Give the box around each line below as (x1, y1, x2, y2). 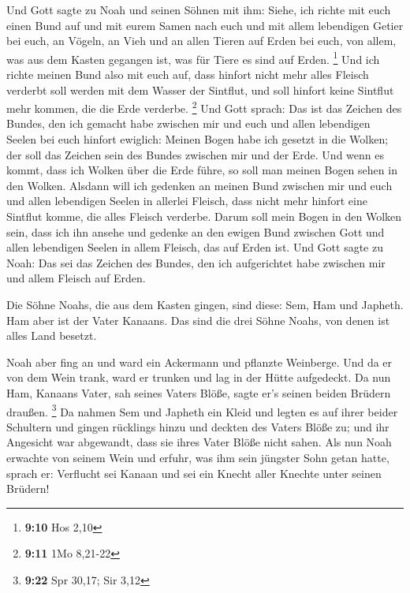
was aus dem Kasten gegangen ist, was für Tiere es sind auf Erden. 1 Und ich (6, 48, 380, 67)
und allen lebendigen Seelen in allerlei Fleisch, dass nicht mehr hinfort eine (6, 192, 367, 209)
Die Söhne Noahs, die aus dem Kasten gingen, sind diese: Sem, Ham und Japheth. (6, 296, 404, 312)
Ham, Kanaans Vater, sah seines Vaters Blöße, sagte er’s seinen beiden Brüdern (6, 384, 391, 401)
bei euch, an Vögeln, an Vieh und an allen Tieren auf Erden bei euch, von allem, (6, 32, 397, 49)
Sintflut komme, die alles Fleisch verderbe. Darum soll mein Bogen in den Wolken (6, 208, 402, 225)
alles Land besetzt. (6, 327, 97, 344)
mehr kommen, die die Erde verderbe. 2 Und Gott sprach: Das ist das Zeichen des (6, 98, 402, 116)
